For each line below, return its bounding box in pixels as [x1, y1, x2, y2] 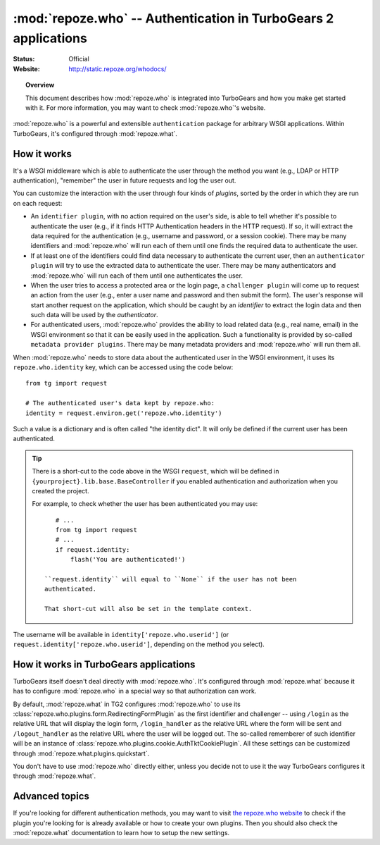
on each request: [13, 199, 63, 207]
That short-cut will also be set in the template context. [44, 605, 253, 613]
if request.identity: [55, 545, 130, 553]
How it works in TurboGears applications [13, 658, 196, 670]
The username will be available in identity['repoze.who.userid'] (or [13, 630, 229, 639]
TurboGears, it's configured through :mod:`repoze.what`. [13, 129, 177, 137]
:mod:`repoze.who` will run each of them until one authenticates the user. [30, 271, 243, 280]
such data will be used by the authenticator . [30, 311, 158, 319]
